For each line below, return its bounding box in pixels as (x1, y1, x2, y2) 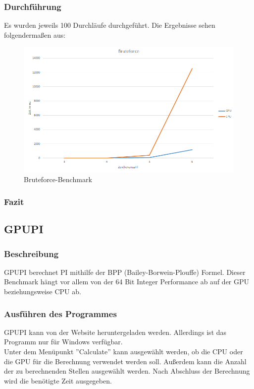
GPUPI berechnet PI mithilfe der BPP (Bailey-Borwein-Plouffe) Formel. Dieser (4, 266, 246, 277)
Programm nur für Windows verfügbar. (4, 336, 123, 347)
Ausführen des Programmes (4, 307, 117, 320)
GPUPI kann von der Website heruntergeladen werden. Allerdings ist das (4, 326, 227, 337)
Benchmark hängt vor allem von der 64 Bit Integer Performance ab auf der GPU (4, 276, 250, 287)
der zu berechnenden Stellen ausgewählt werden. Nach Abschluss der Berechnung (4, 366, 250, 376)
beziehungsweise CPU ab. (4, 286, 81, 296)
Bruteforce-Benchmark (24, 174, 92, 185)
